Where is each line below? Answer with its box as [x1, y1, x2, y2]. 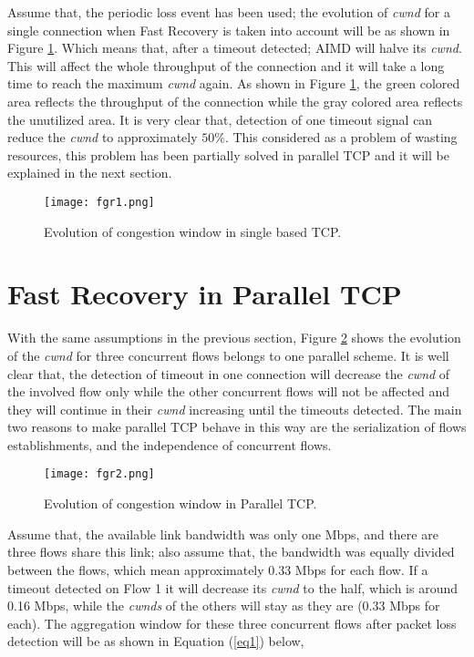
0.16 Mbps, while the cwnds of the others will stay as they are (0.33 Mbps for [7, 596, 440, 615]
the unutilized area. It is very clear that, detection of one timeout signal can [7, 109, 433, 128]
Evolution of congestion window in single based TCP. [44, 221, 342, 241]
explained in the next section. [7, 163, 172, 182]
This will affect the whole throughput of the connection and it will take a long [7, 56, 445, 75]
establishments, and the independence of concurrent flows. [7, 435, 332, 454]
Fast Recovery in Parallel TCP [7, 275, 402, 313]
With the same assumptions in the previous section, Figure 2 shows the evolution [7, 328, 461, 347]
